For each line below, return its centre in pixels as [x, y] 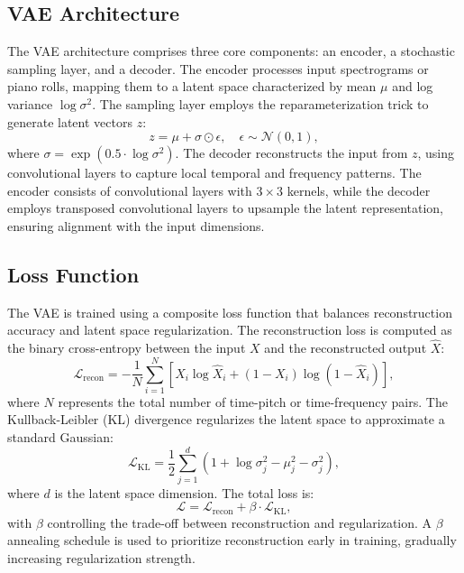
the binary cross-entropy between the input [127, 348]
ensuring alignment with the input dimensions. [136, 225]
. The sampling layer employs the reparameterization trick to [260, 103]
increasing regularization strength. [101, 558]
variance [30, 103]
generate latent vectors [70, 121]
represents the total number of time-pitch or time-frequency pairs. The [253, 401]
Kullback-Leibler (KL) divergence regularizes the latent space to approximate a [226, 419]
